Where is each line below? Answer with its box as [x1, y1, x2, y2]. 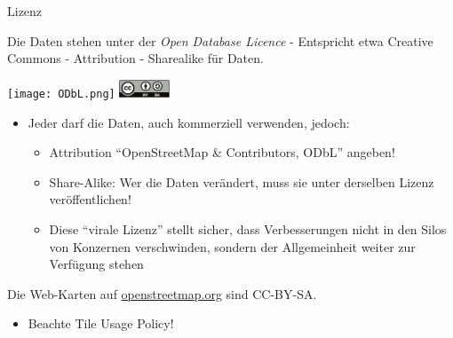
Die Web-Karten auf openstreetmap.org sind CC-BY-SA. [7, 284, 317, 303]
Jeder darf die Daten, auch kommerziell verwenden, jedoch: [28, 113, 350, 131]
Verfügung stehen [49, 255, 144, 273]
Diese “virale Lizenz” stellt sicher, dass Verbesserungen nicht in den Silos [49, 219, 447, 238]
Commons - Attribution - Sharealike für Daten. [7, 49, 264, 67]
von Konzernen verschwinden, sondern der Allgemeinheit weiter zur [49, 237, 416, 255]
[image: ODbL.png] [7, 87, 115, 100]
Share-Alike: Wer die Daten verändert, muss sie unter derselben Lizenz [49, 172, 434, 191]
